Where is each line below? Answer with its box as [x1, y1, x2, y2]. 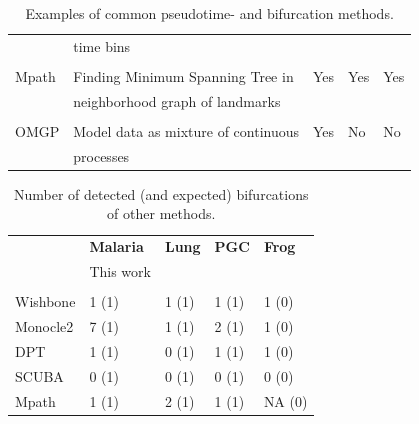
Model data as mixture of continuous [73, 120, 300, 141]
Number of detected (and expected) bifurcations [13, 183, 309, 204]
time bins [73, 35, 131, 56]
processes [73, 145, 130, 166]
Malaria [89, 236, 144, 257]
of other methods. [107, 203, 216, 224]
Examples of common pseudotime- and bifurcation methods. [25, 3, 394, 23]
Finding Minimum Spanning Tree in [73, 65, 294, 86]
